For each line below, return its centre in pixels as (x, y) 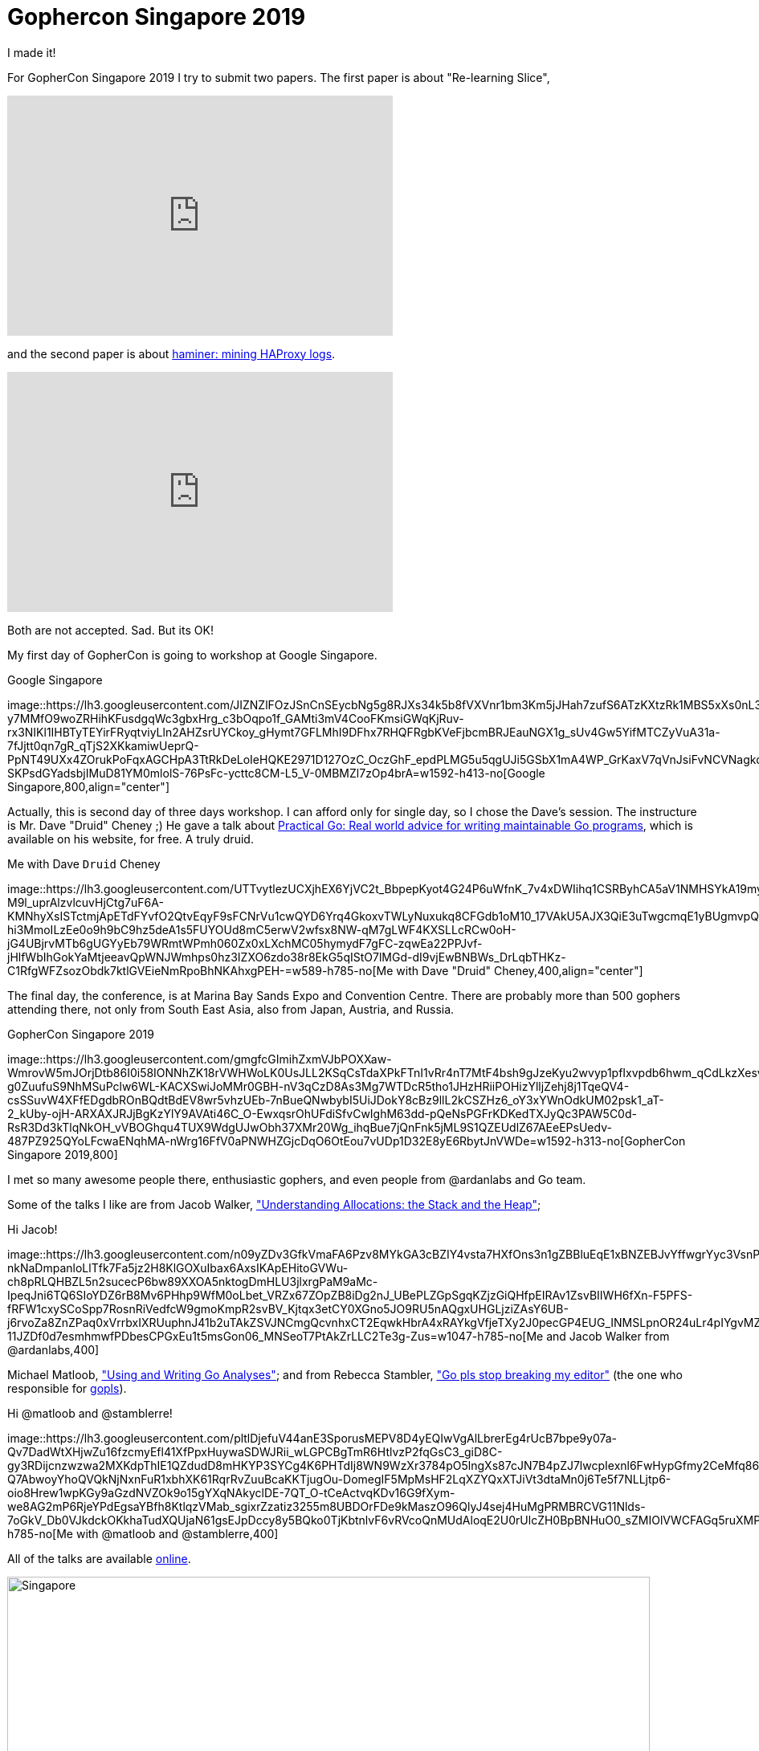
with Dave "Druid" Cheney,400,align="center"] (520, 970)
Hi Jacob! (33, 1229)
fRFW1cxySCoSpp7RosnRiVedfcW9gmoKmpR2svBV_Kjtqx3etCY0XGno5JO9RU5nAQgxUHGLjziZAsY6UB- (288, 1308)
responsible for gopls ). (67, 1388)
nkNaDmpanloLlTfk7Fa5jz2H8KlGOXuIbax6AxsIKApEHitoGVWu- (178, 1267)
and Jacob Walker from (608, 1336)
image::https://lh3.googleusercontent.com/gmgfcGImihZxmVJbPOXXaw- (200, 1059)
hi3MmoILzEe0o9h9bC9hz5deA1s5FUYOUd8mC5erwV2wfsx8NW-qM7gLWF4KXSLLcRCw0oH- (262, 929)
